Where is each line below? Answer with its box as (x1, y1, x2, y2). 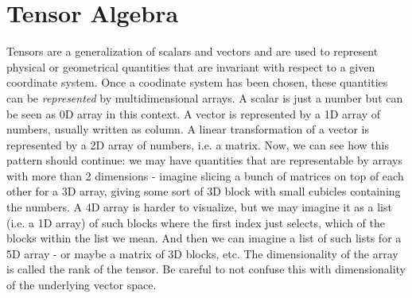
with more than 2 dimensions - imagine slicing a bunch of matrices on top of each (6, 167, 404, 184)
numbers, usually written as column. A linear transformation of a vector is (6, 121, 370, 137)
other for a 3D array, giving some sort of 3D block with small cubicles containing (6, 183, 401, 199)
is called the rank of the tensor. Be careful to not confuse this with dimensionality (6, 261, 406, 277)
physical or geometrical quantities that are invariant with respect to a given (6, 58, 375, 75)
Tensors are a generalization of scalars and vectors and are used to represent (6, 43, 379, 60)
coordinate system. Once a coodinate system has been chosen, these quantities (6, 74, 388, 91)
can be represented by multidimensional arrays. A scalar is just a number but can (6, 89, 403, 106)
